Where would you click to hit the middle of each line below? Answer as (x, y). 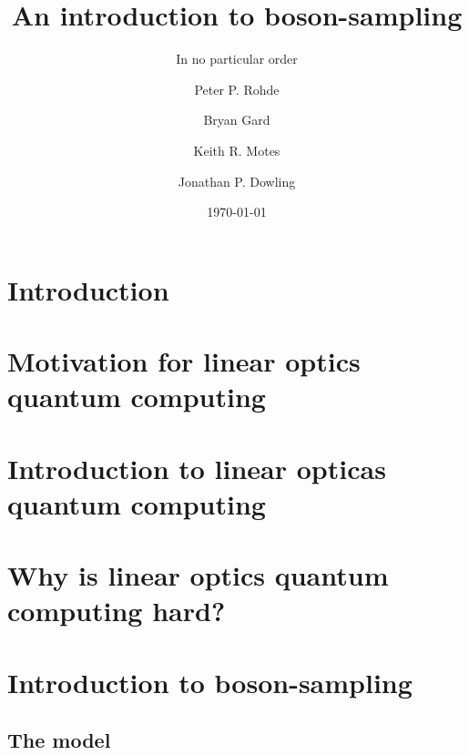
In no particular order (237, 59)
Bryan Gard (237, 120)
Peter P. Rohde (237, 89)
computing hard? (117, 611)
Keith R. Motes (237, 150)
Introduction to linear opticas (197, 468)
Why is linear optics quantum (198, 575)
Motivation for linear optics (184, 361)
